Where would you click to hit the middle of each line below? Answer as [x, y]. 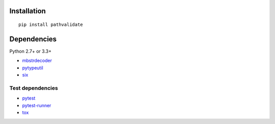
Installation [28, 11]
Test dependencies [34, 88]
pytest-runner [37, 105]
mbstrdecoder [37, 61]
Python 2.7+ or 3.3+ [31, 51]
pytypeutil [33, 68]
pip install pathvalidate [51, 25]
